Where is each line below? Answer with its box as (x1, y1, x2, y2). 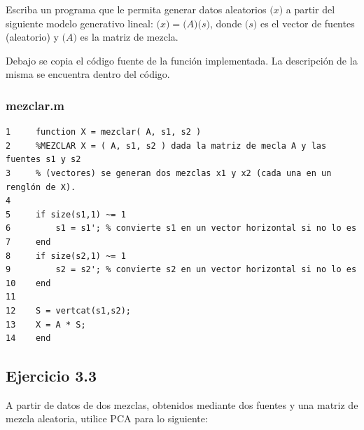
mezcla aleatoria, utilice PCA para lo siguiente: (6, 411, 208, 426)
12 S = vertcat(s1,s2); (6, 305, 131, 316)
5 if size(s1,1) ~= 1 (6, 209, 126, 220)
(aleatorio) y (6, 29, 59, 44)
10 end (6, 278, 51, 288)
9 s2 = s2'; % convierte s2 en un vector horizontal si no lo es (6, 264, 357, 275)
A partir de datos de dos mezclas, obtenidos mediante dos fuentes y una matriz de (6, 397, 358, 412)
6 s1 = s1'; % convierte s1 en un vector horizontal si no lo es (6, 223, 357, 234)
